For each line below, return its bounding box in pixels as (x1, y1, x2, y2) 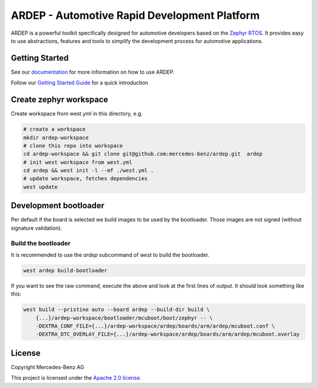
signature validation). (11, 224, 62, 231)
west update (23, 183, 58, 190)
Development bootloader (11, 201, 105, 211)
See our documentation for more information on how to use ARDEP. (11, 68, 175, 75)
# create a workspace (23, 126, 86, 132)
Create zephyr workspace (11, 95, 108, 105)
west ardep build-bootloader (23, 267, 108, 274)
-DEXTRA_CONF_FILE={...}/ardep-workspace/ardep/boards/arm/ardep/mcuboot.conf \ (35, 323, 275, 330)
